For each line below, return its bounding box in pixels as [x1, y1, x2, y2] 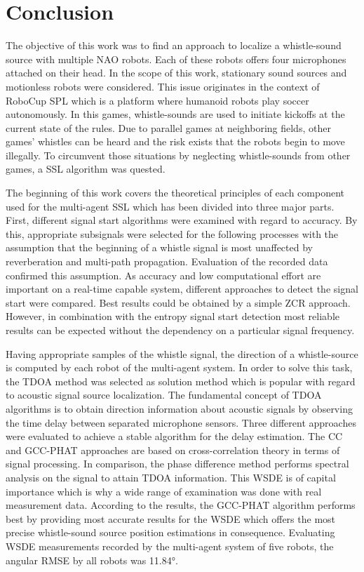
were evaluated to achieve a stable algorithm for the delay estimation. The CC [6, 429, 343, 444]
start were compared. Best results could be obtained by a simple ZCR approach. [6, 295, 351, 310]
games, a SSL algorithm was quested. [6, 161, 166, 176]
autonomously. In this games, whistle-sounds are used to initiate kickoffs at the [6, 107, 345, 121]
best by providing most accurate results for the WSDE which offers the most [6, 511, 336, 526]
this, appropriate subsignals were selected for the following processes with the [6, 226, 339, 241]
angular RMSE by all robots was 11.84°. [6, 552, 178, 567]
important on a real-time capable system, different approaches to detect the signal [6, 281, 358, 296]
